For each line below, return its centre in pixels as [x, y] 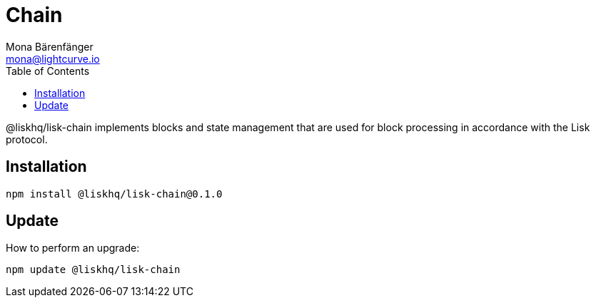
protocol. [27, 139]
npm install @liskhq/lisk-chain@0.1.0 [114, 194]
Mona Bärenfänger [50, 46]
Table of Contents [48, 71]
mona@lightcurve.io [53, 58]
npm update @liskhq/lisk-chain [93, 270]
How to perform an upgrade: [73, 248]
